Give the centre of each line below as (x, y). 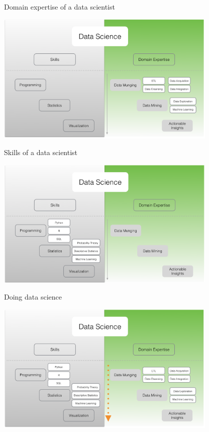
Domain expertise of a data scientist (60, 7)
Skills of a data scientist (41, 152)
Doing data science (33, 296)
